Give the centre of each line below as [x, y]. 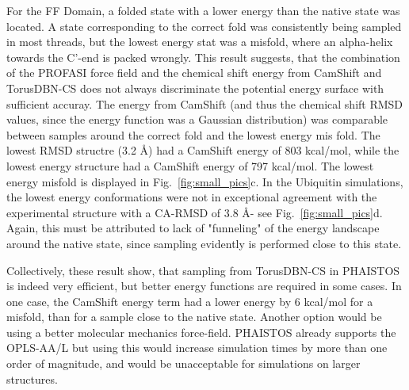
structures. [32, 379]
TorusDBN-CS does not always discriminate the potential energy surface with [195, 88]
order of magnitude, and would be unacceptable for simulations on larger [183, 363]
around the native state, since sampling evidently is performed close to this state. [204, 243]
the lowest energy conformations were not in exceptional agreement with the [192, 197]
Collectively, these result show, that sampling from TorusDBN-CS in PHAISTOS [203, 270]
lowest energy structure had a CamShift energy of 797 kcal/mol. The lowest [190, 165]
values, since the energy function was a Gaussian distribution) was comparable [197, 119]
